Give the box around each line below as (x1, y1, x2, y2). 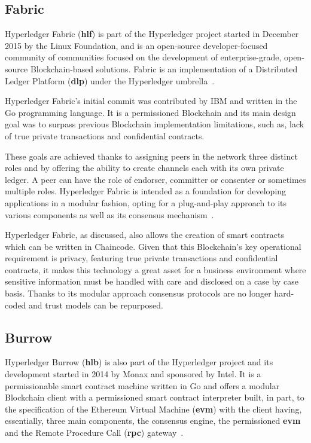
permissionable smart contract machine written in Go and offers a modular (5, 379, 280, 392)
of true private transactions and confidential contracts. (5, 129, 205, 142)
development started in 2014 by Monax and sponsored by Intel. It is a (5, 368, 261, 380)
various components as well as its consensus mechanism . (5, 208, 214, 221)
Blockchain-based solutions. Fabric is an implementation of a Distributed (30, 62, 298, 75)
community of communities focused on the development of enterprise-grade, (5, 51, 282, 63)
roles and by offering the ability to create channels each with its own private (5, 161, 284, 174)
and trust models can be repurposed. (29, 298, 163, 311)
